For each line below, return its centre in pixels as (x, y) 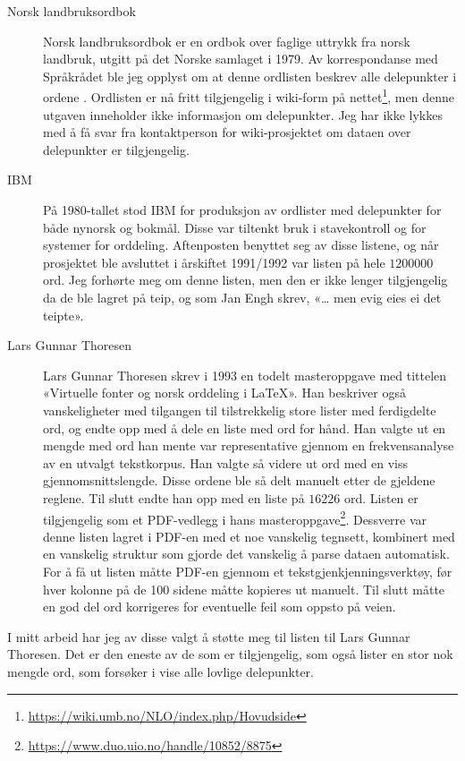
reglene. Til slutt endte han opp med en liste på (174, 497)
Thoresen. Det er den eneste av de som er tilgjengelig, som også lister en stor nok (230, 654)
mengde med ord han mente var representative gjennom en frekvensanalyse (249, 445)
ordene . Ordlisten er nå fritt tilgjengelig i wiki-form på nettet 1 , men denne (249, 96)
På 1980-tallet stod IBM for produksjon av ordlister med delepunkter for (242, 209)
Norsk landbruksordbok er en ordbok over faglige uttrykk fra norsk (227, 41)
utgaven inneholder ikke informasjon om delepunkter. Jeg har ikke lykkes (243, 114)
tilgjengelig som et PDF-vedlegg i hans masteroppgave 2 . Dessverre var (235, 517)
